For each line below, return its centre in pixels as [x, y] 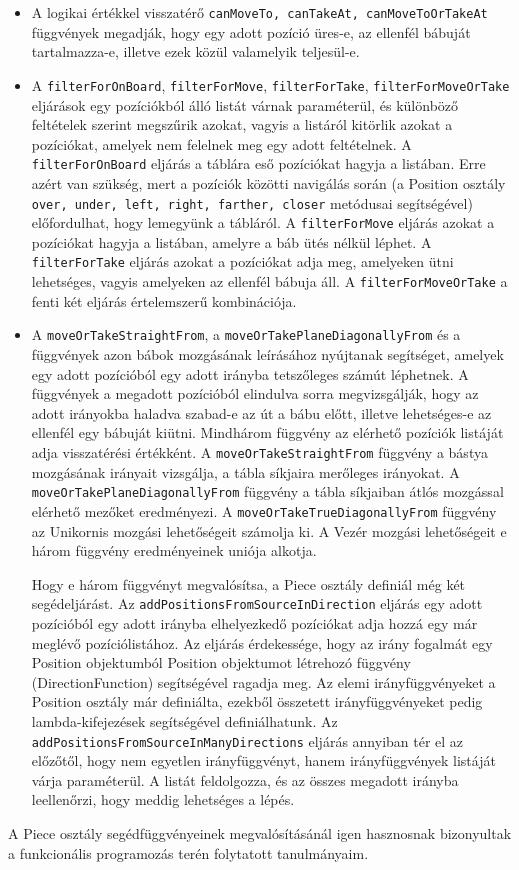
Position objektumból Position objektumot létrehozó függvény [221, 662]
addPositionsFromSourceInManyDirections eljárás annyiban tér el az [247, 740]
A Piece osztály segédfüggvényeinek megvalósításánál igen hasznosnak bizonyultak [260, 832]
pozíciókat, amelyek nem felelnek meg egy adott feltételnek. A [221, 143]
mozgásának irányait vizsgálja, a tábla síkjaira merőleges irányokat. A [245, 471]
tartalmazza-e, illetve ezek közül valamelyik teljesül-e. [195, 51]
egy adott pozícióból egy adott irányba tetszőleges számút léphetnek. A [250, 373]
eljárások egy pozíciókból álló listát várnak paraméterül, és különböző [245, 104]
